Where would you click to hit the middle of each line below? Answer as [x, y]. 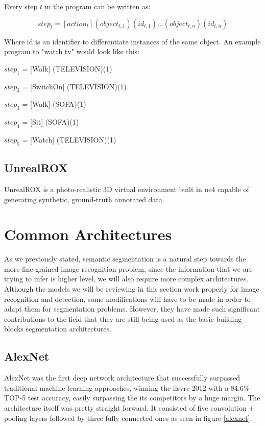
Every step [21, 6]
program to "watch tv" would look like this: [72, 51]
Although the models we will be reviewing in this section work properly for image [132, 289]
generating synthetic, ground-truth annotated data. [84, 199]
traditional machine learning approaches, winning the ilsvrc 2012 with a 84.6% [127, 387]
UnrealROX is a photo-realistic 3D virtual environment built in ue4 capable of [127, 189]
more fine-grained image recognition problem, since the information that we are [128, 268]
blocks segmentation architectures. [58, 329]
